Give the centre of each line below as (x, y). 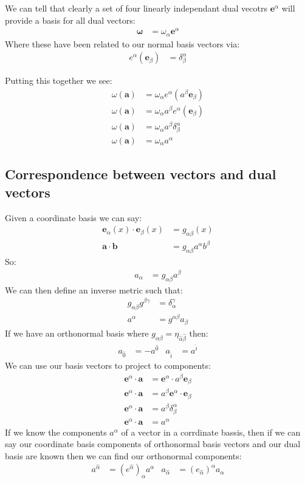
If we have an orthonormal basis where (77, 333)
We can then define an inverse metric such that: (94, 289)
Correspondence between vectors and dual (141, 174)
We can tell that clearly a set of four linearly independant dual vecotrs (136, 8)
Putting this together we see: (59, 80)
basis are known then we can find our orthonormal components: (123, 455)
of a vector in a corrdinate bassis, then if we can (211, 432)
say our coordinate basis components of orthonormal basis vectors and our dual (153, 444)
